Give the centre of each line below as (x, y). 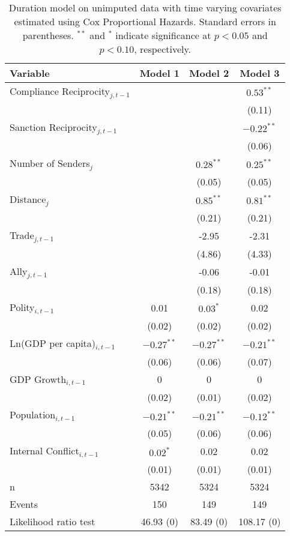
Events (24, 504)
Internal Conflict (44, 451)
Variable (30, 73)
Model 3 (260, 73)
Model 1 (159, 73)
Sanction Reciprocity (53, 127)
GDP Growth (38, 379)
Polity (22, 307)
